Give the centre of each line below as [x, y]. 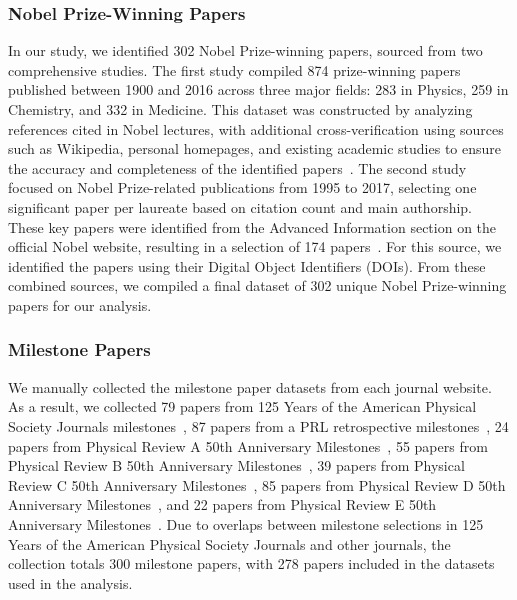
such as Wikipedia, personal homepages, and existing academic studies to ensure [255, 148]
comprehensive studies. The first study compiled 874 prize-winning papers [234, 69]
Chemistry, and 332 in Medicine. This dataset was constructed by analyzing [240, 109]
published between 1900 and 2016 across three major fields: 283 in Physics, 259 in [258, 89]
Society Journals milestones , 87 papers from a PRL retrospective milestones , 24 [258, 425]
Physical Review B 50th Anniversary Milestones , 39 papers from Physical [236, 465]
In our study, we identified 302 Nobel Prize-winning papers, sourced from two [245, 50]
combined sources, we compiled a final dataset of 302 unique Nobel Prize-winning [257, 285]
